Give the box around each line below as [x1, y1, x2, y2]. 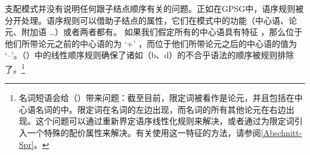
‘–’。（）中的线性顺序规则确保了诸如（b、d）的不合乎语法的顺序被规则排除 [5, 49, 294, 61]
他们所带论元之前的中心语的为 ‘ [5, 37, 127, 49]
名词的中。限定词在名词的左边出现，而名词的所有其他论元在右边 [35, 103, 286, 115]
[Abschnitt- [261, 126, 302, 138]
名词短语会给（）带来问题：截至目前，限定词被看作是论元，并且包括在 [18, 91, 294, 104]
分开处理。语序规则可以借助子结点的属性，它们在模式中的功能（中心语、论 [5, 14, 297, 26]
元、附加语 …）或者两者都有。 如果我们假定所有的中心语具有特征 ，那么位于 [5, 26, 303, 38]
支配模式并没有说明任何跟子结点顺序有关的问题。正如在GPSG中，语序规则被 [5, 2, 304, 14]
